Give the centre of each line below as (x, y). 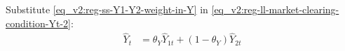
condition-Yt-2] (38, 23)
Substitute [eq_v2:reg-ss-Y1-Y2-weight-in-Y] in (107, 9)
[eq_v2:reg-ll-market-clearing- (275, 9)
